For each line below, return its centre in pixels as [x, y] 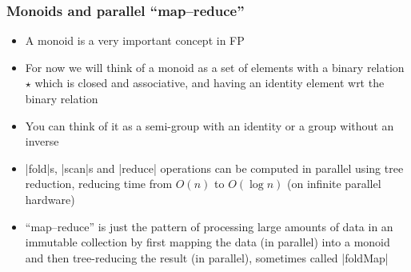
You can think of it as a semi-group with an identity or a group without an [209, 125]
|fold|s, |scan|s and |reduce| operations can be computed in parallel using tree [214, 168]
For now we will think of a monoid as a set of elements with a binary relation [215, 67]
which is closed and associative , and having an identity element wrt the [209, 83]
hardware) [50, 199]
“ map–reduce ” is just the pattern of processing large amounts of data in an [209, 226]
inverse [42, 141]
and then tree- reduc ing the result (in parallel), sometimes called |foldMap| [207, 257]
